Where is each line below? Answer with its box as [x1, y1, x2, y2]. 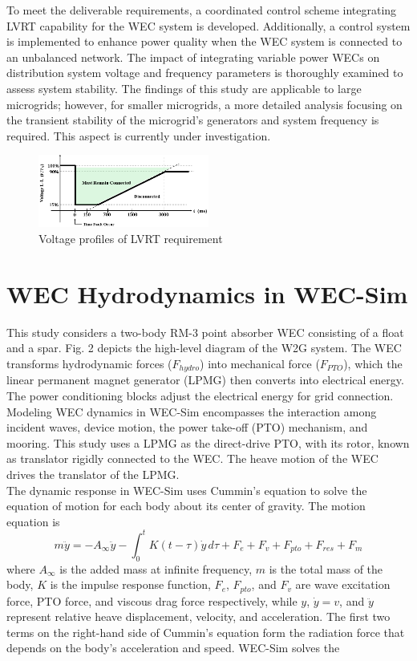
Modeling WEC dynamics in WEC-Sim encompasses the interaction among [6, 403, 377, 420]
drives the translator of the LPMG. [6, 465, 180, 482]
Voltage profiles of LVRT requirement [38, 230, 223, 247]
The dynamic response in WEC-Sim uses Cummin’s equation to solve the [6, 481, 367, 498]
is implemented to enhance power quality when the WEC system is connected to [6, 33, 403, 50]
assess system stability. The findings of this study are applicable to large [6, 79, 362, 96]
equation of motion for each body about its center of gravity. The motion [6, 497, 366, 514]
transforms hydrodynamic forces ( [6, 355, 172, 371]
